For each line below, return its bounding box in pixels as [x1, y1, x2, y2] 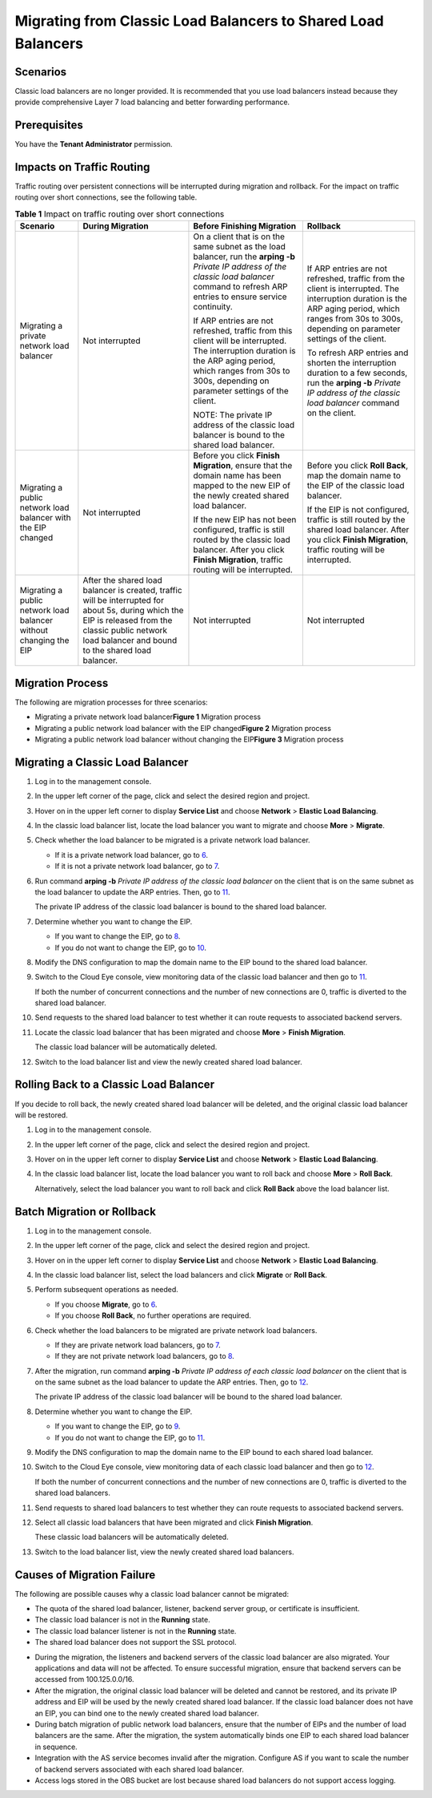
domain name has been [193, 470, 282, 481]
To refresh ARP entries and [306, 347, 409, 358]
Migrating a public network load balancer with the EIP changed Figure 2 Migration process [34, 723, 332, 733]
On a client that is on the [193, 231, 286, 242]
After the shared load [82, 575, 163, 586]
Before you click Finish [193, 450, 280, 461]
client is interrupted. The [306, 283, 400, 294]
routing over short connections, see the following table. [14, 192, 198, 202]
